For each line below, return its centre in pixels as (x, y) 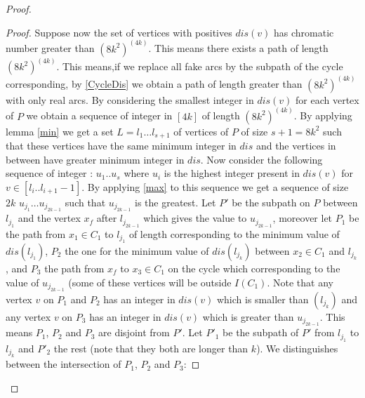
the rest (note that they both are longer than (151, 348)
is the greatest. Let (175, 202)
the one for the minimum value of (137, 250)
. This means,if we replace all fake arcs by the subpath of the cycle (200, 66)
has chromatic (304, 32)
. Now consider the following (261, 159)
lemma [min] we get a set (60, 131)
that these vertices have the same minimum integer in (121, 145)
